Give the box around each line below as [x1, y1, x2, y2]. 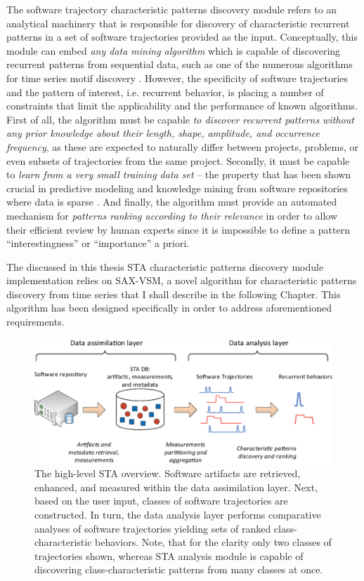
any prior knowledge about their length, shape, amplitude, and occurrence [6, 126, 320, 140]
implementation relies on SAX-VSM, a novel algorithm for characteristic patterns [6, 273, 357, 288]
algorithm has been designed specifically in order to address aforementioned [6, 300, 332, 315]
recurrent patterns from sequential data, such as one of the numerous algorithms [6, 57, 353, 72]
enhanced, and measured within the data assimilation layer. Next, [34, 479, 318, 494]
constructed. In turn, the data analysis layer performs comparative [34, 507, 321, 522]
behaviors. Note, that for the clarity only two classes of [95, 535, 332, 549]
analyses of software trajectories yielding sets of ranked [34, 521, 271, 535]
